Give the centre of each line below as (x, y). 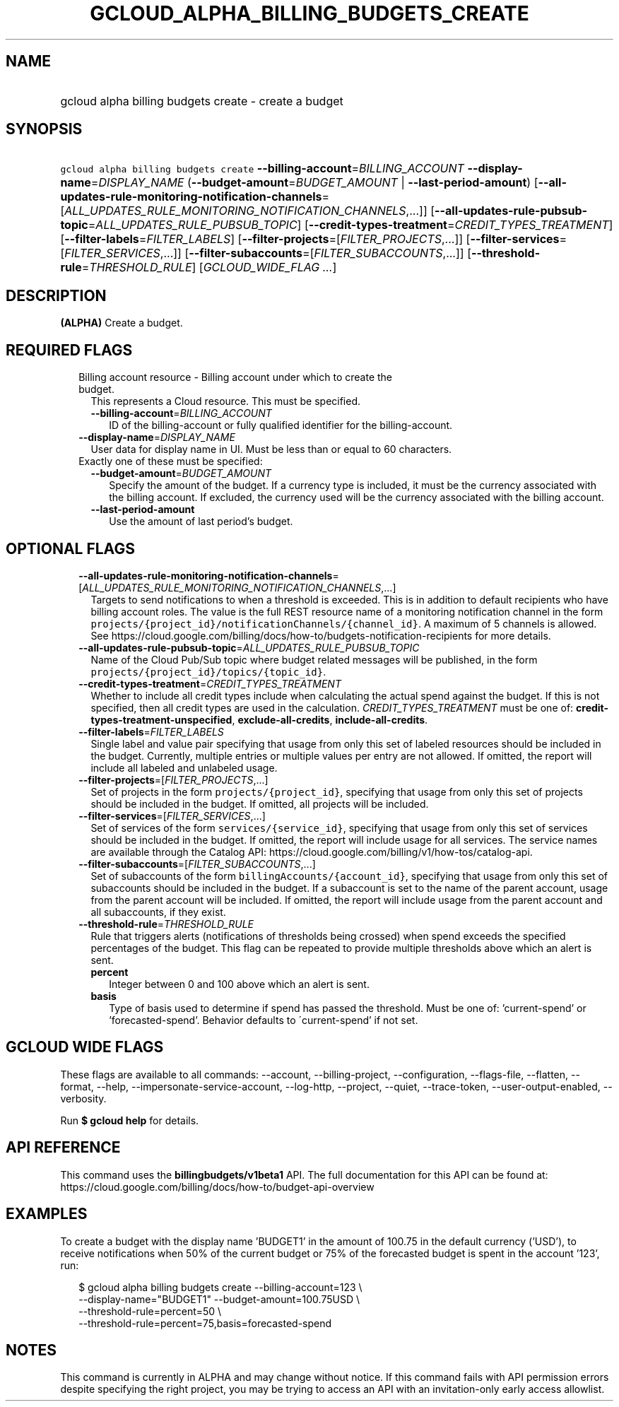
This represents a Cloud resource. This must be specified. (226, 401)
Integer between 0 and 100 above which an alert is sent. (239, 984)
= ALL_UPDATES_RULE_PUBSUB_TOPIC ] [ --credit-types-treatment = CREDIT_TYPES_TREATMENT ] (350, 225)
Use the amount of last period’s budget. (201, 522)
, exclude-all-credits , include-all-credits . (330, 719)
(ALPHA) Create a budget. (122, 323)
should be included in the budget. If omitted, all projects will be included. (260, 803)
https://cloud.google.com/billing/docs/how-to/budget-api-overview (217, 1187)
